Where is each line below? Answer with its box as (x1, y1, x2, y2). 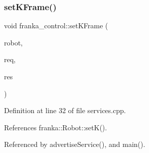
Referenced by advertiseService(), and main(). (4, 139, 145, 149)
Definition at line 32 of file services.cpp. (4, 105, 126, 116)
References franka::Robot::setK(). (4, 122, 107, 132)
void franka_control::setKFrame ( (4, 20, 108, 31)
